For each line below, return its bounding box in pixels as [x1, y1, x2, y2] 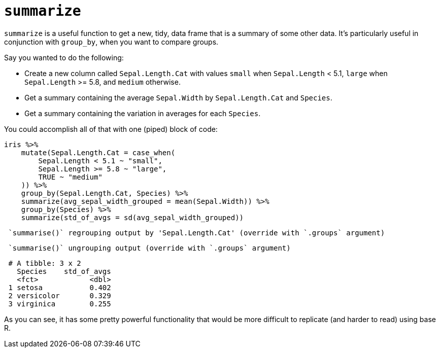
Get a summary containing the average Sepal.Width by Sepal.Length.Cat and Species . [24, 93, 332, 102]
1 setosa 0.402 [8, 283, 111, 292]
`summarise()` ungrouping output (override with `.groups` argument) [8, 243, 291, 252]
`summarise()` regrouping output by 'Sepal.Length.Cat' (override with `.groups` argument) [8, 228, 385, 237]
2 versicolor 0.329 [8, 291, 111, 300]
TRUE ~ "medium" [38, 172, 103, 181]
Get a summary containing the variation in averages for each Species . [24, 109, 261, 118]
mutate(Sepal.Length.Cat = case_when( [21, 148, 176, 157]
